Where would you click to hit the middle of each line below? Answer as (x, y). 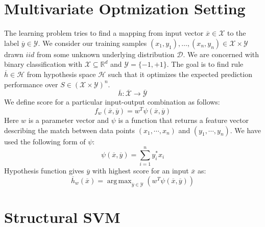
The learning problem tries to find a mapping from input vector (104, 33)
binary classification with (43, 64)
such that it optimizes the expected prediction (180, 74)
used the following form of (45, 141)
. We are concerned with (221, 54)
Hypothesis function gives (44, 171)
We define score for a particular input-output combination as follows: (112, 102)
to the (236, 33)
